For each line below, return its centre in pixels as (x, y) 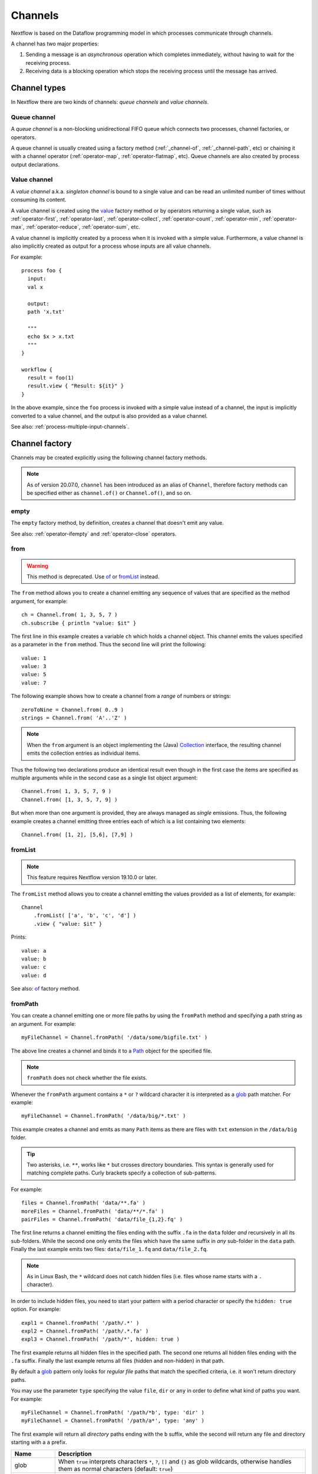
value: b (34, 959)
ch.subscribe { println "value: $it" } (79, 623)
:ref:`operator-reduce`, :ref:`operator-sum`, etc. (83, 227)
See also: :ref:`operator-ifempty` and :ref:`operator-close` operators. (94, 534)
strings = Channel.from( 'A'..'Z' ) (74, 718)
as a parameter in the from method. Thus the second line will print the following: (108, 644)
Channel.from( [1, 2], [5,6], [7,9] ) (77, 835)
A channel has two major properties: (55, 44)
